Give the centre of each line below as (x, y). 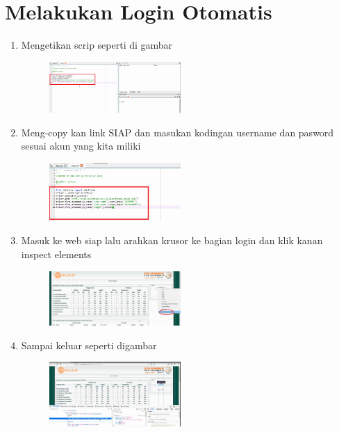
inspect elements (56, 254)
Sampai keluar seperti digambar (89, 345)
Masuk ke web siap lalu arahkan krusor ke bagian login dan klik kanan (172, 240)
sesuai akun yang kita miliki (81, 146)
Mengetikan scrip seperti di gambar (97, 45)
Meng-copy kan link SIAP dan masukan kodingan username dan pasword (177, 132)
